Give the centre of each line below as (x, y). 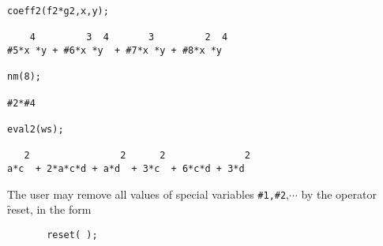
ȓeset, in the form (49, 209)
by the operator (339, 194)
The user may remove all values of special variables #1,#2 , (148, 194)
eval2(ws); (36, 129)
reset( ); (72, 235)
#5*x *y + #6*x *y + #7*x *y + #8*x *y (115, 50)
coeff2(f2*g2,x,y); (58, 11)
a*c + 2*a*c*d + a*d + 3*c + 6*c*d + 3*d (126, 168)
